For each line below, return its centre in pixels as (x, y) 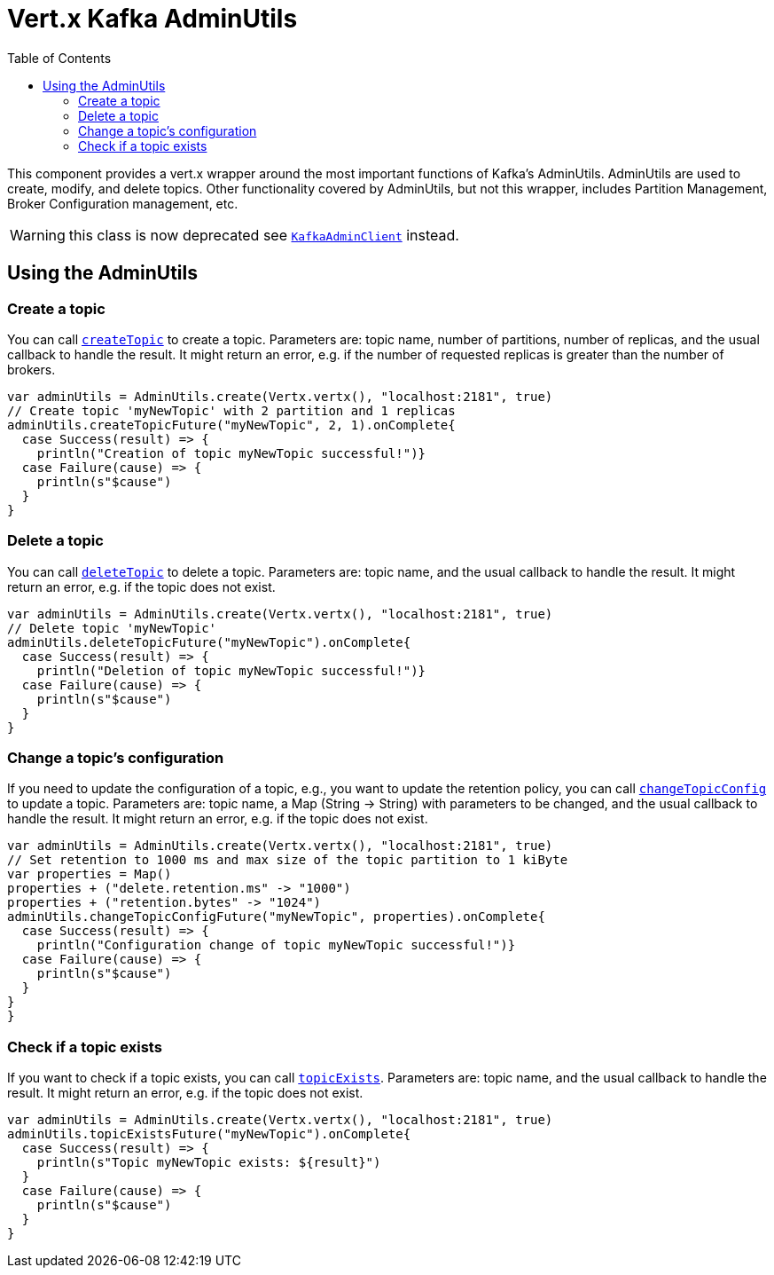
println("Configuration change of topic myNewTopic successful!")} (276, 945)
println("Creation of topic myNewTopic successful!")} (231, 453)
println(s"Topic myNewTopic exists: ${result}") (209, 1163)
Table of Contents (59, 58)
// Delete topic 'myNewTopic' (112, 628)
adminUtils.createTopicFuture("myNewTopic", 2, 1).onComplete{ (231, 425)
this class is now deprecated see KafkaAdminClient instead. (264, 235)
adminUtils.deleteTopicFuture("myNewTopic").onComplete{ (209, 642)
